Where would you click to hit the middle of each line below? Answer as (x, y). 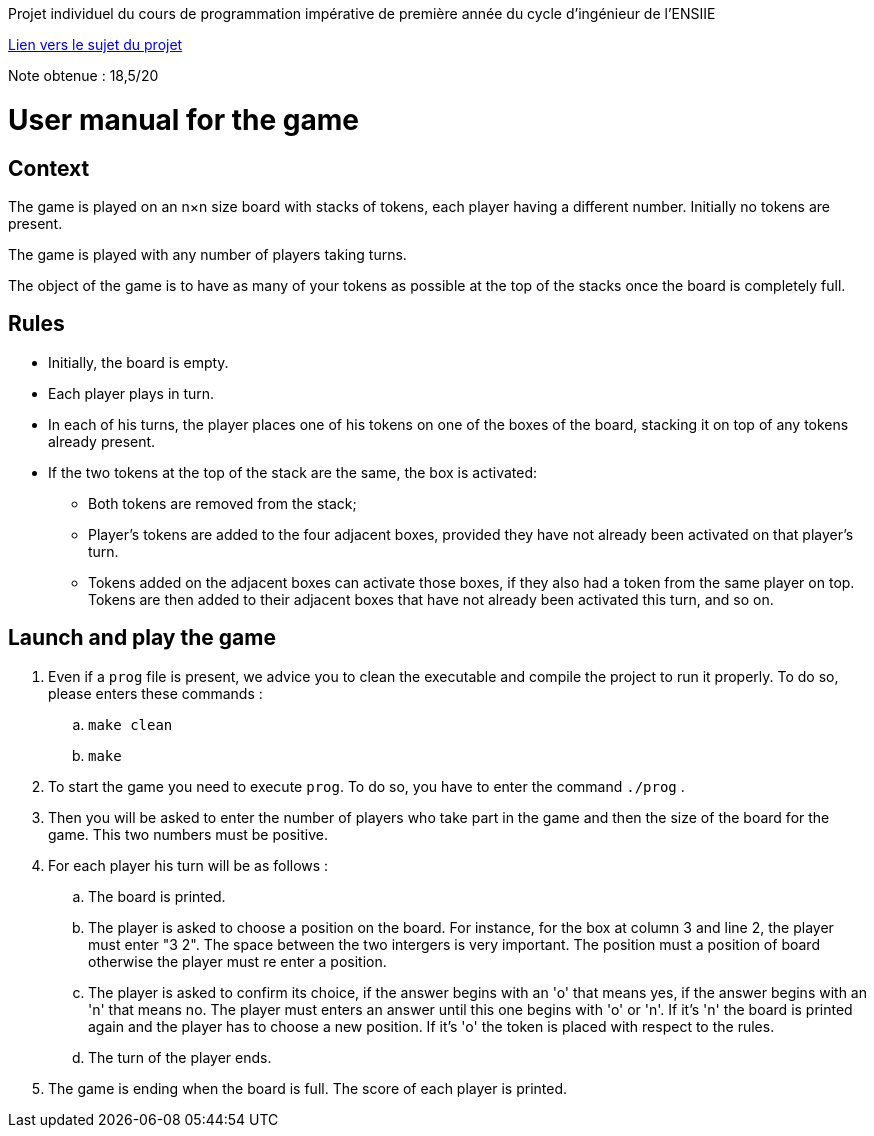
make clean (130, 724)
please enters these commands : (155, 693)
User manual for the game (184, 119)
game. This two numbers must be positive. (188, 834)
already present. (102, 441)
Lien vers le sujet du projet (95, 44)
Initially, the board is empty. (138, 362)
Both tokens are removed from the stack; (222, 503)
